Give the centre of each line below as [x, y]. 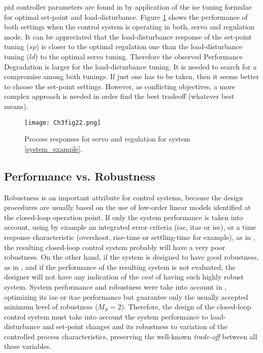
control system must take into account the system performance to [106, 316]
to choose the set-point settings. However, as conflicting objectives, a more [120, 86]
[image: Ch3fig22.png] [63, 122]
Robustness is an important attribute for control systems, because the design [124, 197]
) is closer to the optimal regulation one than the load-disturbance [139, 46]
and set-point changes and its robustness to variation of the [135, 326]
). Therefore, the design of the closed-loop [186, 307]
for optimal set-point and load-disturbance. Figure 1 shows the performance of [126, 16]
